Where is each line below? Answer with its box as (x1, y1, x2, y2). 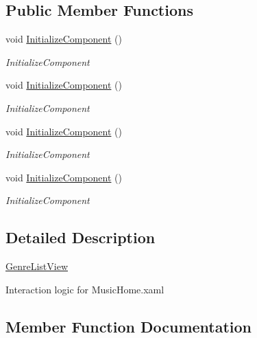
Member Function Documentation (5, 315, 252, 337)
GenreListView (5, 259, 69, 273)
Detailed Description (5, 227, 156, 248)
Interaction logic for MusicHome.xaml (5, 282, 164, 296)
